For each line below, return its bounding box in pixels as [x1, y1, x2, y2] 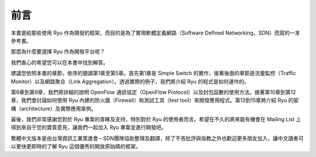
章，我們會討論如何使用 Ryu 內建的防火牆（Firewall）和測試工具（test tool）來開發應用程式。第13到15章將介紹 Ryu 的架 [11, 97, 299, 104]
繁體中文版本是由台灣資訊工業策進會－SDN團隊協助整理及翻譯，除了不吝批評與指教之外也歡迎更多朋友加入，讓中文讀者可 [11, 135, 304, 142]
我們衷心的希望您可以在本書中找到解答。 [11, 59, 108, 66]
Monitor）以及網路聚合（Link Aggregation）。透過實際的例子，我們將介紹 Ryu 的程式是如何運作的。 [11, 78, 250, 85]
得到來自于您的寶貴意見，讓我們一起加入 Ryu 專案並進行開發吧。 [11, 124, 167, 131]
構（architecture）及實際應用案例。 [11, 105, 97, 112]
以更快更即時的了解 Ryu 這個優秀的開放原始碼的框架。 [11, 143, 142, 150]
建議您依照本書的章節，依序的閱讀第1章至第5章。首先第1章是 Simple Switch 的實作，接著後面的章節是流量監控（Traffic [11, 70, 297, 77]
